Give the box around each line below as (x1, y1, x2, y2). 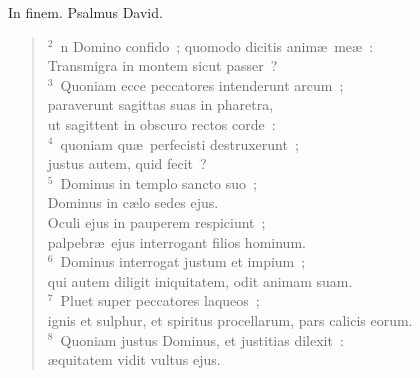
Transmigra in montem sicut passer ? (47, 55, 278, 76)
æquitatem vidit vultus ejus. (47, 349, 221, 370)
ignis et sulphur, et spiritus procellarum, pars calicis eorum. (47, 309, 413, 330)
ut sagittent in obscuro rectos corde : (47, 113, 276, 134)
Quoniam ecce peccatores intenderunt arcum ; (60, 74, 344, 95)
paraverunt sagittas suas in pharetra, (47, 94, 274, 115)
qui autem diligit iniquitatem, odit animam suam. (47, 270, 353, 291)
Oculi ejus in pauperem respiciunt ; (47, 211, 266, 232)
